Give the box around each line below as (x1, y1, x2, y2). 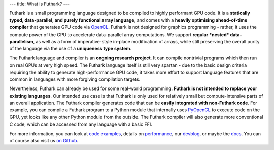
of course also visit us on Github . (9, 138, 79, 144)
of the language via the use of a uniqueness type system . (9, 46, 132, 52)
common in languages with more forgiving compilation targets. (9, 76, 141, 82)
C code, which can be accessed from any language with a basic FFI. (9, 121, 152, 127)
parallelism (9, 38, 33, 44)
